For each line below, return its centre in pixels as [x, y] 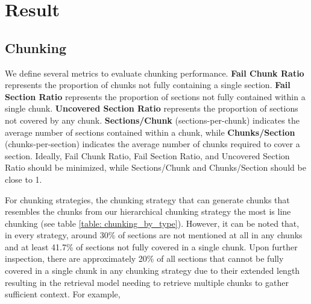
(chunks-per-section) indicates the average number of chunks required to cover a [152, 144]
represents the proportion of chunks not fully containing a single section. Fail [148, 85]
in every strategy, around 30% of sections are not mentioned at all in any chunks [154, 235]
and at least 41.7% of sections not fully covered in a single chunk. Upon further [151, 246]
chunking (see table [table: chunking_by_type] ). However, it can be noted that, [152, 223]
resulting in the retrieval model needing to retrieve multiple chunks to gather [147, 282]
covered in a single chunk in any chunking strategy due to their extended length [152, 271]
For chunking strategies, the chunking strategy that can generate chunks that [147, 199]
